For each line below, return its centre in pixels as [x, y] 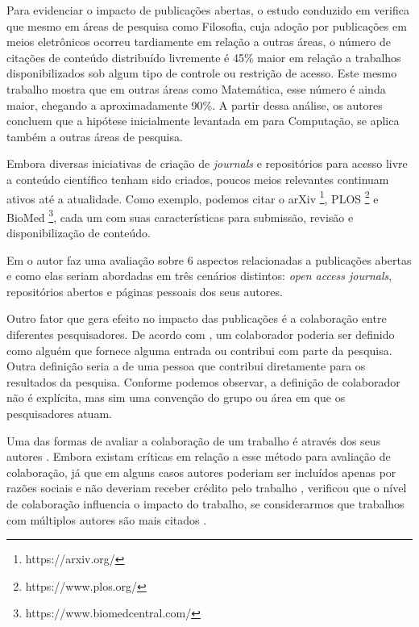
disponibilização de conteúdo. [79, 233]
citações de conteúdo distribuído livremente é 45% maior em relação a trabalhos [204, 57]
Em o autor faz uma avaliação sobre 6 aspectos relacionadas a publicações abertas [209, 259]
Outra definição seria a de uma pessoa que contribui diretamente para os [186, 366]
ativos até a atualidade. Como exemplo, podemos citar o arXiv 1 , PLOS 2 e [193, 197]
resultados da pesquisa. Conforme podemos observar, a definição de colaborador [203, 381]
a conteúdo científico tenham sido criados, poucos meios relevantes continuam [198, 179]
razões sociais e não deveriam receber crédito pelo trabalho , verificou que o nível [207, 488]
